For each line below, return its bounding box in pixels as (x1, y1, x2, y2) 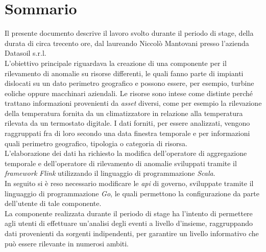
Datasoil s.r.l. (5, 48, 46, 58)
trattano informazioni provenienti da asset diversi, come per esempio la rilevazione (5, 98, 262, 108)
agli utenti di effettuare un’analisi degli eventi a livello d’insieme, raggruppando (5, 218, 253, 228)
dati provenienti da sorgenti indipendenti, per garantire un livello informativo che (5, 228, 259, 238)
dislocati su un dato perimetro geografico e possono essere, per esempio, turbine (5, 78, 254, 88)
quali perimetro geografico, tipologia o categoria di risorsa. (5, 138, 187, 148)
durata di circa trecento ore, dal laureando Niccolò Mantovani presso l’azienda (5, 37, 249, 48)
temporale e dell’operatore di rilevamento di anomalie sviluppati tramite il (5, 157, 237, 168)
